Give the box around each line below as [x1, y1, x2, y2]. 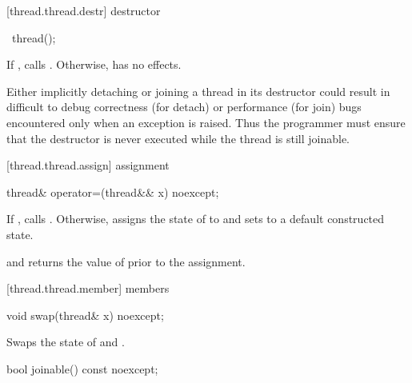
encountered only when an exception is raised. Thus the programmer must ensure [6, 114, 406, 130]
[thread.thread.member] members [6, 280, 170, 297]
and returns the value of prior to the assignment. [6, 253, 246, 269]
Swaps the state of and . [6, 333, 125, 350]
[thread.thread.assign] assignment [6, 157, 170, 174]
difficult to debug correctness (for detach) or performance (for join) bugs [6, 98, 362, 115]
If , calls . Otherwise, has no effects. [6, 56, 182, 73]
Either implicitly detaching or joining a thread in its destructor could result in [6, 82, 390, 99]
